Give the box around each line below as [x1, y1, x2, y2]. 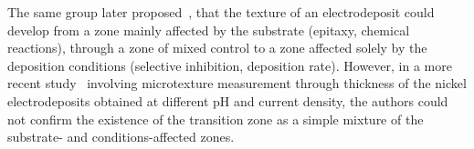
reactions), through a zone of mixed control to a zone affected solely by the [7, 38, 427, 57]
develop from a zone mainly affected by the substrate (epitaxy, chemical [7, 20, 410, 39]
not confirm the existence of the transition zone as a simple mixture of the [7, 109, 424, 128]
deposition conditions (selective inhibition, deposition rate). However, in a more [7, 55, 452, 74]
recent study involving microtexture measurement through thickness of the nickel [7, 74, 467, 93]
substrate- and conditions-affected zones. [7, 127, 235, 146]
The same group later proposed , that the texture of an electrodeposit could [7, 3, 435, 21]
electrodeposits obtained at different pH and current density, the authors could [7, 91, 448, 110]
